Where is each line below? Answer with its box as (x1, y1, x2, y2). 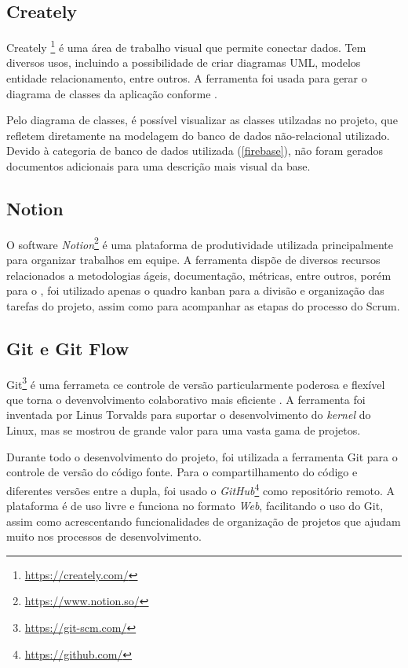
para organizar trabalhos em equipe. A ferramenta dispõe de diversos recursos (6, 251, 381, 268)
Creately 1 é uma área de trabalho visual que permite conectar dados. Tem (6, 37, 366, 55)
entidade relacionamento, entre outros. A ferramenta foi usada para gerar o (6, 70, 367, 86)
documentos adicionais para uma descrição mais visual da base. (6, 158, 311, 174)
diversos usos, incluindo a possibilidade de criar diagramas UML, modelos (6, 54, 361, 71)
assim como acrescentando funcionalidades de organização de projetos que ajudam (6, 512, 401, 529)
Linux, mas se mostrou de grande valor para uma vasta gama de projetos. (6, 422, 361, 439)
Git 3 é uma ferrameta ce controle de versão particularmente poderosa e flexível (6, 373, 385, 392)
